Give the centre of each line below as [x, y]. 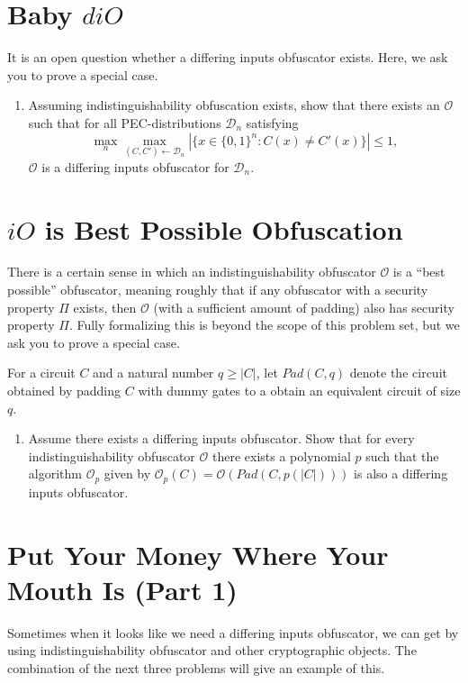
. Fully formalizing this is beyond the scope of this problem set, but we [264, 325]
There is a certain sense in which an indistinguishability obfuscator [192, 272]
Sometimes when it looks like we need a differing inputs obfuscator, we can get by [233, 632]
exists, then [105, 307]
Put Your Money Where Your [198, 554]
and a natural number [153, 373]
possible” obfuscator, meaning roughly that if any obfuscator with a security [218, 290]
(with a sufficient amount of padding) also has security [304, 307]
